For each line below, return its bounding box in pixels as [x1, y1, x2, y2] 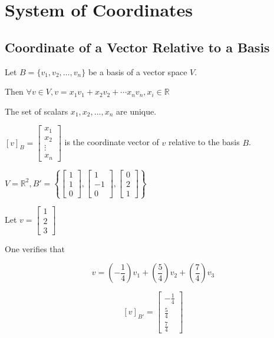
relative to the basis [169, 136, 240, 148]
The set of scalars [5, 105, 68, 117]
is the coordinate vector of [64, 136, 159, 148]
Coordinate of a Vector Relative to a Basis [5, 38, 270, 56]
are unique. [116, 105, 157, 117]
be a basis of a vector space [88, 65, 187, 78]
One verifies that [5, 242, 65, 255]
